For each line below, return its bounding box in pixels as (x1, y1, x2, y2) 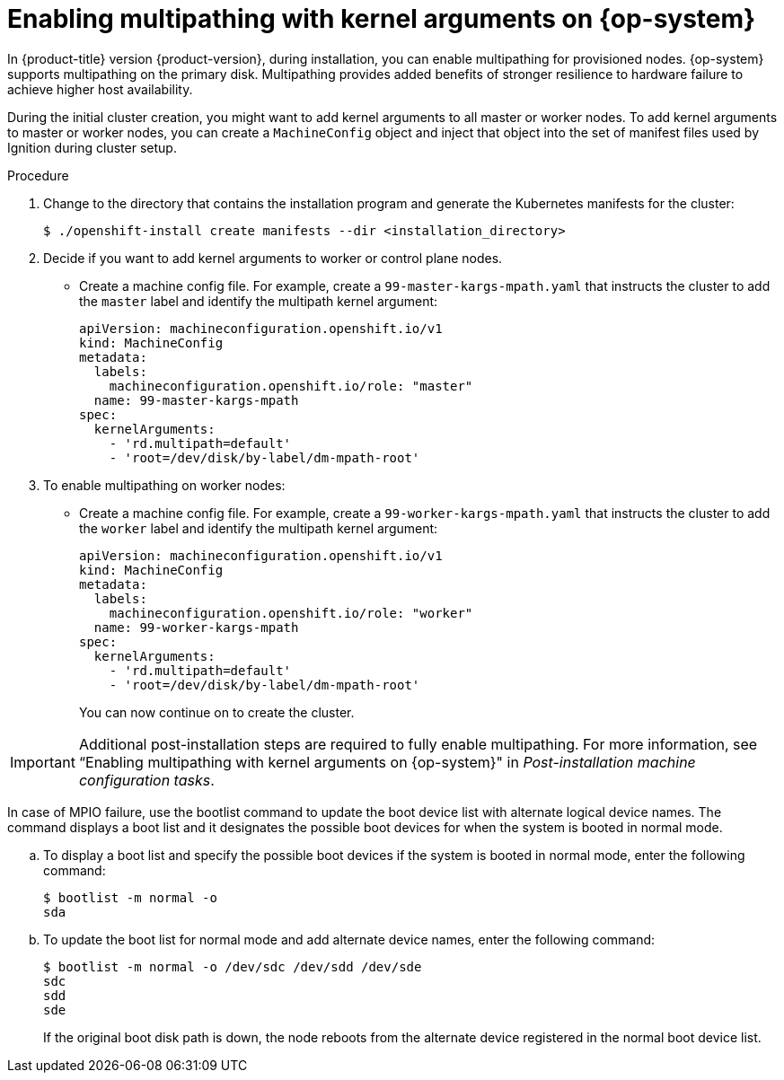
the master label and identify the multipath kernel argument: (79, 293, 438, 309)
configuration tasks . (78, 770, 215, 789)
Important (10, 752, 75, 771)
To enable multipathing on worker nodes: (43, 477, 286, 493)
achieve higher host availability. (7, 81, 193, 97)
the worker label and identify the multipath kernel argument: (79, 520, 438, 536)
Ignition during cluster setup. (7, 139, 177, 155)
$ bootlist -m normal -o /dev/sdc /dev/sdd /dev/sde (43, 959, 422, 974)
